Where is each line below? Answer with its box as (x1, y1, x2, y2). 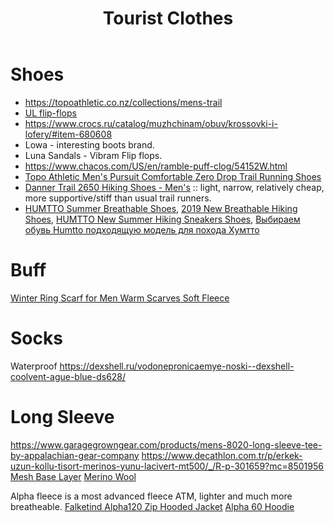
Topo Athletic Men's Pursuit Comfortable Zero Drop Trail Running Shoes (24, 170, 322, 182)
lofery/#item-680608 (24, 128, 113, 140)
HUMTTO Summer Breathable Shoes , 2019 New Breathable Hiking (24, 202, 298, 214)
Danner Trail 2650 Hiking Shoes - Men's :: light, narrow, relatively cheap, (24, 181, 325, 193)
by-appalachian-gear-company (10, 449, 140, 461)
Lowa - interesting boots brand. (24, 138, 155, 151)
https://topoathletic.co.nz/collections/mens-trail (24, 96, 223, 108)
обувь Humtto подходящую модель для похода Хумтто (24, 223, 260, 236)
